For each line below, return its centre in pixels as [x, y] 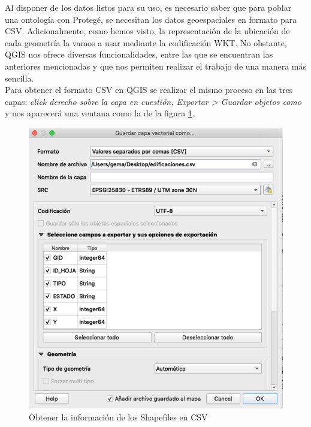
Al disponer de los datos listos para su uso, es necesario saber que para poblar [148, 7]
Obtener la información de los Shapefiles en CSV [118, 417]
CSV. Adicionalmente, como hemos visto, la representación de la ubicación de [147, 31]
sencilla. [19, 78]
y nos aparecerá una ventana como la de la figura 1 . [100, 113]
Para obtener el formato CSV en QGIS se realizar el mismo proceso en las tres [149, 90]
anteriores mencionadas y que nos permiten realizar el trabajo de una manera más [156, 66]
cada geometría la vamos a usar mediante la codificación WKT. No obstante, [146, 42]
